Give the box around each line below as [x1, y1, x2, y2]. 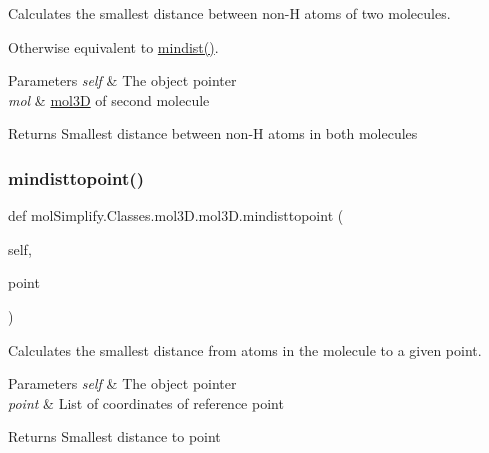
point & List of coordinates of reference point [8, 392, 284, 413]
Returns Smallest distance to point [8, 426, 221, 447]
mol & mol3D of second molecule [8, 89, 210, 110]
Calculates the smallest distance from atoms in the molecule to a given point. [8, 339, 482, 360]
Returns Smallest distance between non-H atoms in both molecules [8, 123, 418, 144]
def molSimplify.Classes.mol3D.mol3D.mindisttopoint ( [8, 205, 344, 226]
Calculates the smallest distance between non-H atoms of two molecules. [8, 3, 451, 23]
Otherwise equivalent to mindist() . [8, 36, 219, 57]
